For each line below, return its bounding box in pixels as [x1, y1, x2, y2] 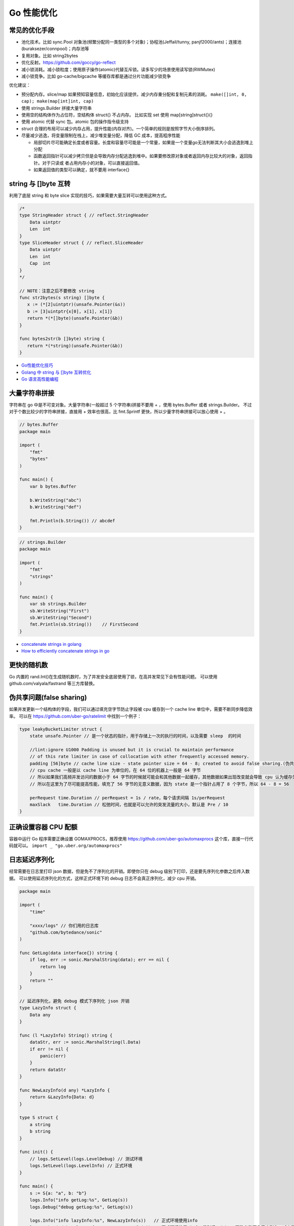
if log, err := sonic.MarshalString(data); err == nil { [29, 957, 170, 963]
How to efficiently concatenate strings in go [21, 648, 110, 654]
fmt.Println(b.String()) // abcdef [29, 518, 115, 523]
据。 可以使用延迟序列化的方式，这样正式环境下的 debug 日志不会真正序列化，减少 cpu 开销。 [9, 875, 199, 881]
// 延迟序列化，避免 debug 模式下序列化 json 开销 [19, 998, 130, 1004]
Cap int [29, 260, 51, 266]
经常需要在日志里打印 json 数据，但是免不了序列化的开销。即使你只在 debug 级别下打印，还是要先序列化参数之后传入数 [9, 868, 250, 874]
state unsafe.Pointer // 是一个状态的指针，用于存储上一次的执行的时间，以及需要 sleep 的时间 [29, 733, 242, 739]
